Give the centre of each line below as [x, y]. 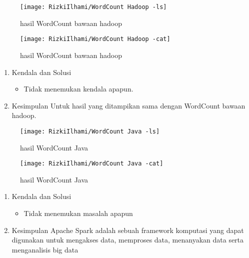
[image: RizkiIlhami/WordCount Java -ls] [90, 131]
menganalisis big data [45, 249]
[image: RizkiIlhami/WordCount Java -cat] [92, 164]
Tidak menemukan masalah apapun [78, 213]
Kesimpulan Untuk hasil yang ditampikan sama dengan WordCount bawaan [128, 105]
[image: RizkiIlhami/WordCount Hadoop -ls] [93, 7]
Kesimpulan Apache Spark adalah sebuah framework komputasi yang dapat [128, 230]
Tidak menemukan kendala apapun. [78, 89]
